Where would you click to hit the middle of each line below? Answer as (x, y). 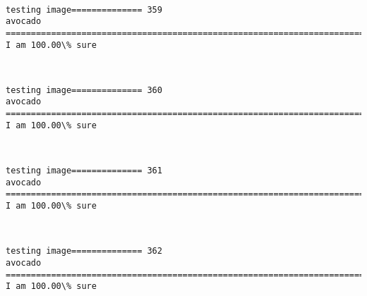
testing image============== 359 (84, 10)
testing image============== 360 (84, 90)
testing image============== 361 (84, 171)
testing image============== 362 (84, 251)
